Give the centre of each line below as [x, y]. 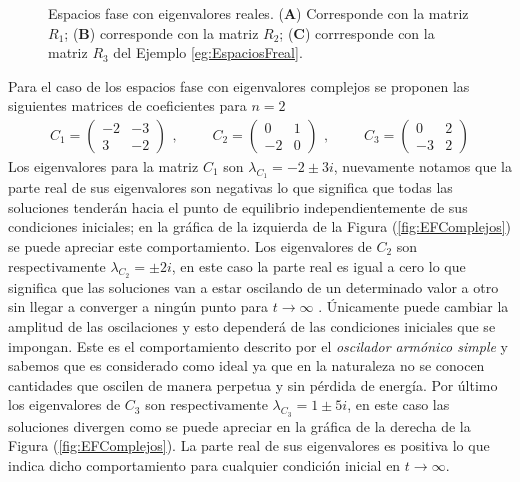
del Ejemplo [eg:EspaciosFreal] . [208, 52]
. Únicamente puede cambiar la [413, 306]
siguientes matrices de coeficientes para [127, 105]
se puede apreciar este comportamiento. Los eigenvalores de [190, 245]
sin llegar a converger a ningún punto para [138, 306]
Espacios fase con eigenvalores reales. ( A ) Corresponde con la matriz [258, 13]
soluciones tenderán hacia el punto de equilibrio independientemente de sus [238, 206]
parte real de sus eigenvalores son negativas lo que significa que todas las [230, 187]
